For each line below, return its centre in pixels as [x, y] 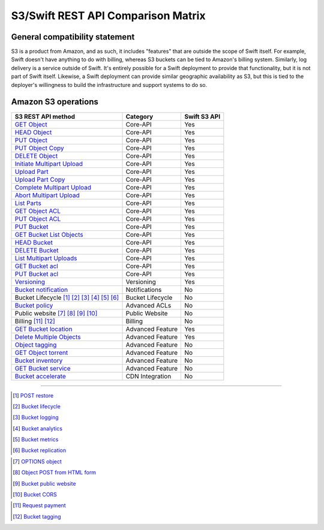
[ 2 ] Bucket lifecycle [37, 406]
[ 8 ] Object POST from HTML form [54, 472]
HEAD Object [33, 132]
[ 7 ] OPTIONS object [37, 461]
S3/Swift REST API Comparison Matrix [108, 16]
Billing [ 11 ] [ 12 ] [35, 321]
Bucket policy [34, 305]
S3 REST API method [45, 116]
